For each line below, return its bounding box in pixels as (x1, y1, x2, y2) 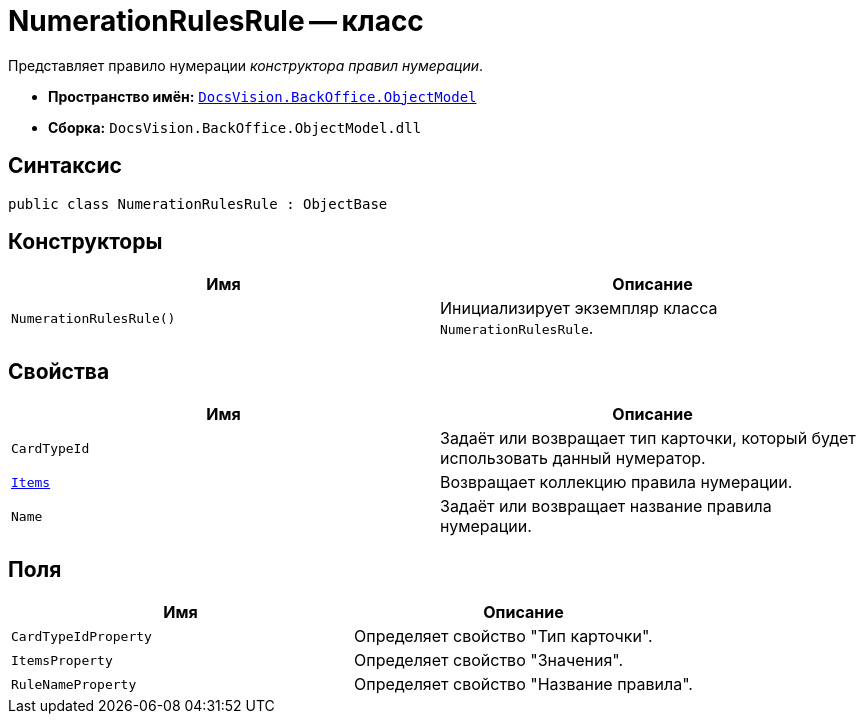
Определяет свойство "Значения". (353, 650, 624, 671)
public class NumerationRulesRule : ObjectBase (8, 195, 388, 212)
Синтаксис (8, 153, 122, 179)
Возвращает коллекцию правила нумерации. (440, 472, 793, 493)
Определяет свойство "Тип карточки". (353, 626, 653, 647)
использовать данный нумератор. (440, 448, 706, 469)
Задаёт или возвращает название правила (440, 496, 772, 517)
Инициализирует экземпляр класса (440, 298, 718, 319)
